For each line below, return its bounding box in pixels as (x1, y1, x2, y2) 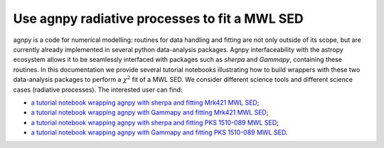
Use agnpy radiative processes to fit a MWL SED (13, 11, 304, 26)
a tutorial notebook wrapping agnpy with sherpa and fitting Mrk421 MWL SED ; (31, 98, 260, 107)
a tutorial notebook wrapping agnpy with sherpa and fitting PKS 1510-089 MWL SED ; (31, 118, 279, 127)
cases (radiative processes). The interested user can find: (13, 85, 183, 94)
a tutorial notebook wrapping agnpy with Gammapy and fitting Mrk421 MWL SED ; (31, 108, 269, 117)
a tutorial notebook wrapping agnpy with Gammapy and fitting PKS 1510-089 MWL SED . (31, 128, 288, 137)
